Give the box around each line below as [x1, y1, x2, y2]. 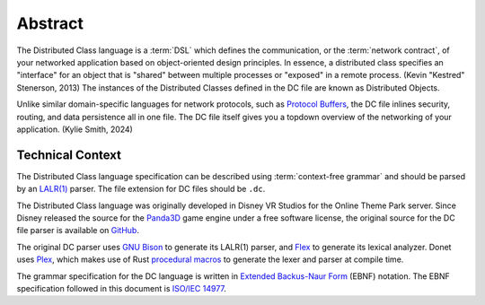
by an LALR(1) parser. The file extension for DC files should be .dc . [16, 184, 266, 195]
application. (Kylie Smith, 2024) [16, 124, 134, 135]
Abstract [16, 13, 84, 33]
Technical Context [16, 147, 121, 162]
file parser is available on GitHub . [16, 225, 139, 236]
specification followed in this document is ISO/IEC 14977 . [16, 283, 226, 293]
